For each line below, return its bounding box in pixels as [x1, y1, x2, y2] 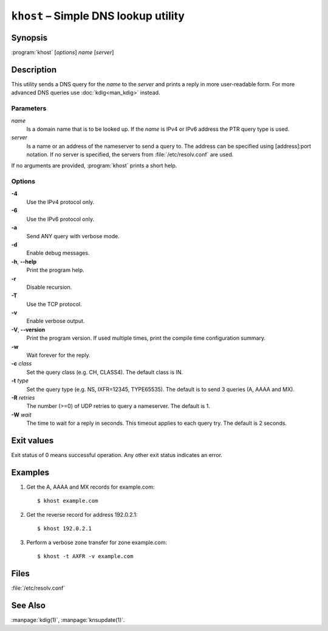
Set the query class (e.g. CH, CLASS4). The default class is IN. [26, 368, 183, 376]
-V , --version [11, 326, 46, 333]
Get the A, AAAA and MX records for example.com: [26, 483, 155, 491]
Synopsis [11, 32, 48, 43]
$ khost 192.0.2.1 [37, 525, 92, 532]
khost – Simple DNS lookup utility [11, 9, 185, 22]
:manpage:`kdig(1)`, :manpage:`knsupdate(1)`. [11, 616, 125, 623]
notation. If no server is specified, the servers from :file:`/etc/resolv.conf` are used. [26, 151, 234, 158]
